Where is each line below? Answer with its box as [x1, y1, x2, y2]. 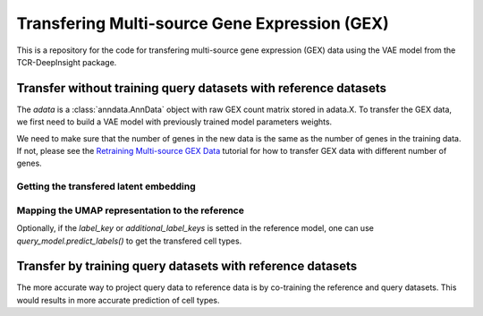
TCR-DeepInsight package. [16, 56, 117, 67]
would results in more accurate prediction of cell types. [16, 295, 220, 305]
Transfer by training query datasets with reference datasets [16, 259, 358, 274]
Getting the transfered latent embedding [16, 180, 196, 192]
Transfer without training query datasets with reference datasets [16, 81, 386, 96]
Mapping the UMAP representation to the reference [16, 204, 245, 217]
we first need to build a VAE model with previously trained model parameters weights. [16, 116, 333, 127]
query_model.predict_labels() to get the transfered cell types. [16, 235, 242, 246]
